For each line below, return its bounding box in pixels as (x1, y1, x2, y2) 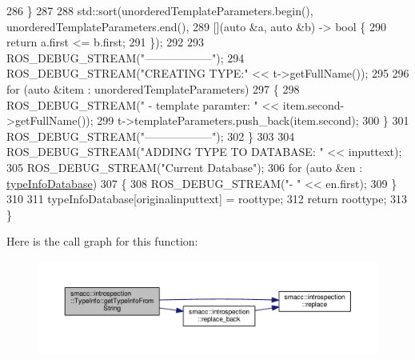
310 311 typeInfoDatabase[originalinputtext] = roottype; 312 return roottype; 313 (6, 190, 408, 207)
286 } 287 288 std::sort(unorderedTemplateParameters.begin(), (6, 2, 313, 18)
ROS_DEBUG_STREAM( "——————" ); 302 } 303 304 (6, 127, 295, 144)
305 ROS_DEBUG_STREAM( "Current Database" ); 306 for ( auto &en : (6, 158, 363, 175)
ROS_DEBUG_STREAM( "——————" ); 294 (6, 49, 245, 66)
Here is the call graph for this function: (6, 233, 198, 250)
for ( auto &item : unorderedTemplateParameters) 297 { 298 (6, 80, 300, 97)
